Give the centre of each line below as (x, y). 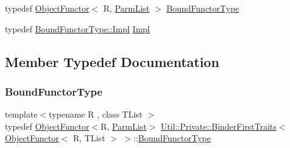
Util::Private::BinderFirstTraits (219, 126)
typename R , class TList (96, 114)
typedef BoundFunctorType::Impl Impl (78, 28)
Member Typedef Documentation (112, 61)
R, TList (89, 138)
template (21, 114)
